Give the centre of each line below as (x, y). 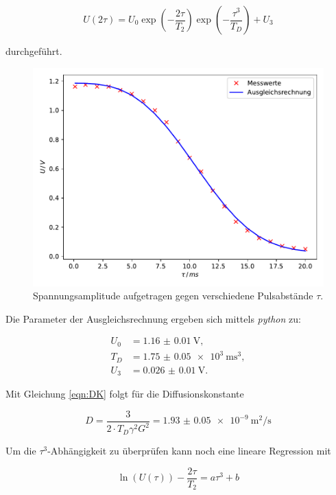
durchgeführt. (34, 51)
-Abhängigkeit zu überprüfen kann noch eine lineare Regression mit (189, 451)
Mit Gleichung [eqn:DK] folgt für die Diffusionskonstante (125, 394)
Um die (21, 451)
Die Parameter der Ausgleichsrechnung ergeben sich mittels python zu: (153, 318)
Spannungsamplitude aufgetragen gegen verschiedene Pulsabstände (173, 296)
